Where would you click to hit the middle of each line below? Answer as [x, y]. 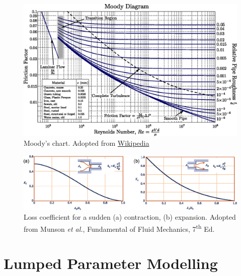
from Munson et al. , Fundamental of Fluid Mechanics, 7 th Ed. [119, 228]
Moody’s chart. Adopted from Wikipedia [87, 143]
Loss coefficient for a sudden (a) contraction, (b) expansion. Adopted [130, 217]
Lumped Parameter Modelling [111, 263]
